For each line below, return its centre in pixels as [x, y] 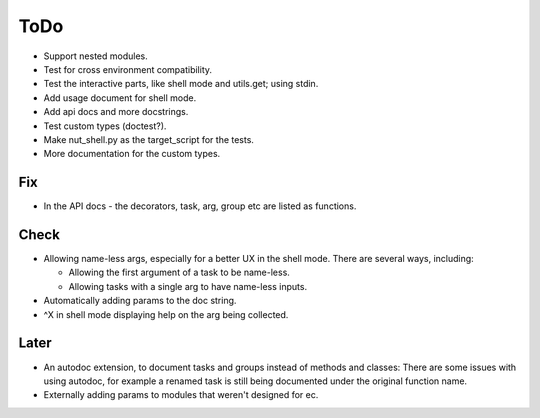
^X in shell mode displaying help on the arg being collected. [166, 314]
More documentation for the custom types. [132, 154]
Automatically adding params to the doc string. [140, 301]
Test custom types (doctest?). [105, 126]
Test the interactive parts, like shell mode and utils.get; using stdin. [181, 84]
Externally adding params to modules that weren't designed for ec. [181, 395]
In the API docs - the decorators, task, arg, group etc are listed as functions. [200, 206]
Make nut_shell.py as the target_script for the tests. [149, 139]
